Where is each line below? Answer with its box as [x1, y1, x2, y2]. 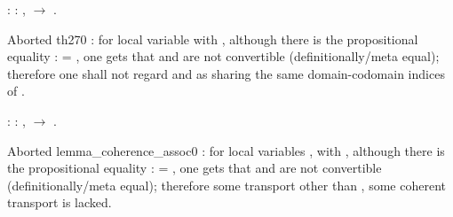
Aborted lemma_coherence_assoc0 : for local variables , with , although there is [7, 141, 445, 159]
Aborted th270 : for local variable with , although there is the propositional [7, 29, 418, 48]
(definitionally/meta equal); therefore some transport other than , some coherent [7, 175, 446, 194]
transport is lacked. [7, 193, 112, 212]
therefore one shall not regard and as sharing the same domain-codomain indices [7, 64, 445, 82]
